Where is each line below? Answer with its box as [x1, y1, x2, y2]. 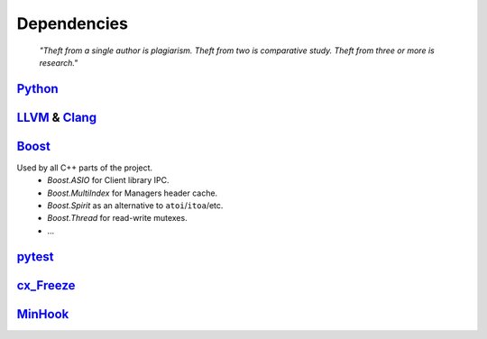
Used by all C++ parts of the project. [16, 162, 153, 173]
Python [16, 81, 59, 96]
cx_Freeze [16, 278, 76, 293]
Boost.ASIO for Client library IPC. [47, 175, 170, 186]
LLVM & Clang [16, 109, 97, 125]
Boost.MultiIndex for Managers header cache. [47, 188, 218, 198]
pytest [16, 249, 54, 264]
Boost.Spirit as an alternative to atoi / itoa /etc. [47, 200, 224, 211]
